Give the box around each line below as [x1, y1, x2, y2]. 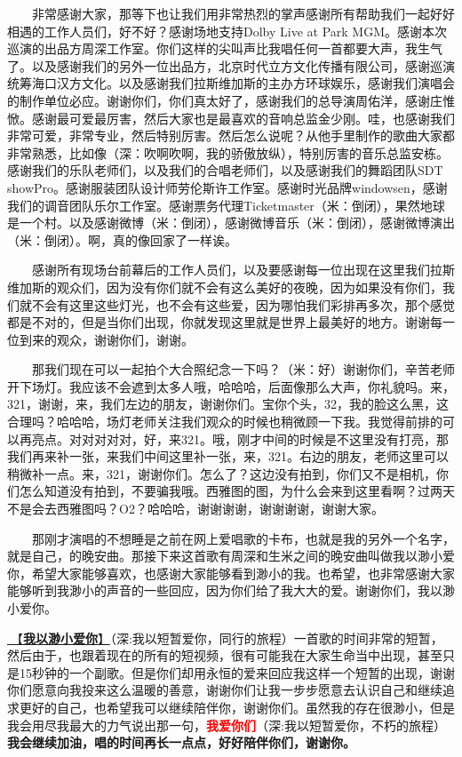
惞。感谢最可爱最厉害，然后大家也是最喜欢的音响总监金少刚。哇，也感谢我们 [7, 108, 455, 127]
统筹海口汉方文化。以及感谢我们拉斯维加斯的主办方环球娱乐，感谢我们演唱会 [7, 74, 455, 92]
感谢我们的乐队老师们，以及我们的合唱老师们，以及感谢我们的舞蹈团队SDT [7, 161, 443, 179]
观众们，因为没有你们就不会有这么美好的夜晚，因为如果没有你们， [56, 277, 442, 296]
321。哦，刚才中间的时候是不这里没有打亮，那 [180, 429, 449, 448]
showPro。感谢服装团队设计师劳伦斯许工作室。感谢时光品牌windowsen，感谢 [7, 178, 448, 196]
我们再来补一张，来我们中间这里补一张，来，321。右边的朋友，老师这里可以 [7, 447, 449, 466]
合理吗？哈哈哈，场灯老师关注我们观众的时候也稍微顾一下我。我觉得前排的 [7, 412, 442, 431]
